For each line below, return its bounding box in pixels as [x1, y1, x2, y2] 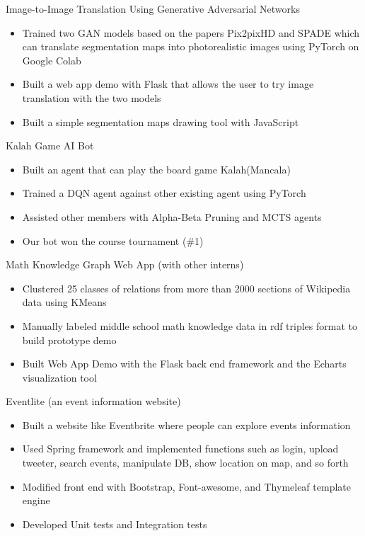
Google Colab [22, 52, 81, 67]
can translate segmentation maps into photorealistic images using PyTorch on [22, 39, 359, 54]
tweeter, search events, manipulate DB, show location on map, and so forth [22, 455, 349, 470]
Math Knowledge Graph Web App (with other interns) [6, 257, 244, 272]
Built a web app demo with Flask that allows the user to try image [22, 76, 314, 91]
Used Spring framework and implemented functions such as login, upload [22, 441, 339, 456]
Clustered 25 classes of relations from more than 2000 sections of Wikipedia [22, 280, 351, 295]
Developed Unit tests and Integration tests [22, 516, 207, 531]
